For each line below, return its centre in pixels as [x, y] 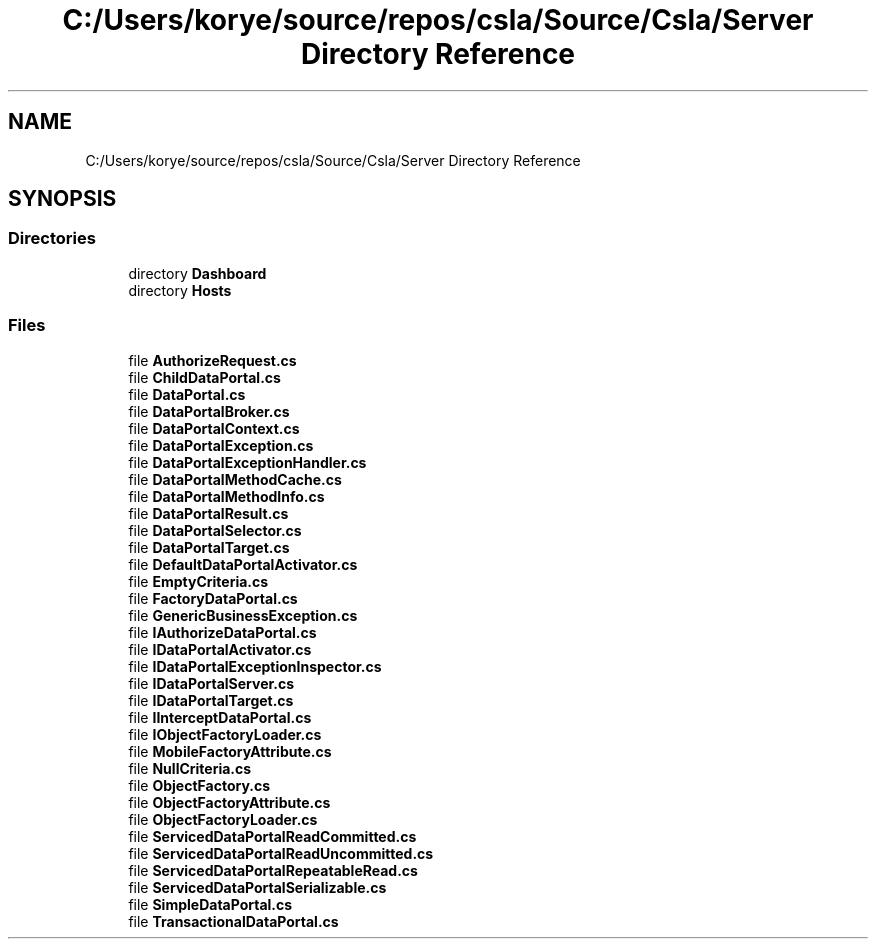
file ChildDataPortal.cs [204, 377]
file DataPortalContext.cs [214, 428]
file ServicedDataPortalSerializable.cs [257, 887]
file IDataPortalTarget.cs [211, 700]
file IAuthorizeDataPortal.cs [222, 632]
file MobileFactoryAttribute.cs [230, 751]
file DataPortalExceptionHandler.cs [247, 462]
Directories [52, 238]
